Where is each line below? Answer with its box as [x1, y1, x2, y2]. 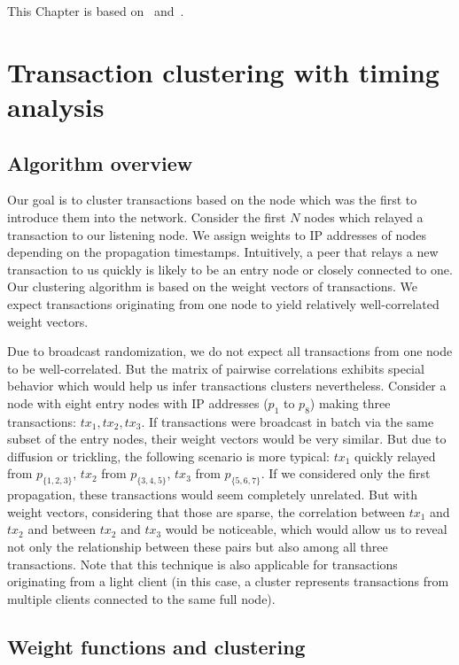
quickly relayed [354, 446, 436, 465]
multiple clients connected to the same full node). [7, 589, 276, 607]
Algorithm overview [7, 149, 193, 176]
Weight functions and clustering [7, 632, 306, 660]
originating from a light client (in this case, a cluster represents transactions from [7, 572, 449, 591]
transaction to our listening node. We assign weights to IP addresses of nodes [7, 225, 427, 244]
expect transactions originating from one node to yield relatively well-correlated [7, 294, 440, 313]
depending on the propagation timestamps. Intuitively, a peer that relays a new [7, 243, 439, 261]
